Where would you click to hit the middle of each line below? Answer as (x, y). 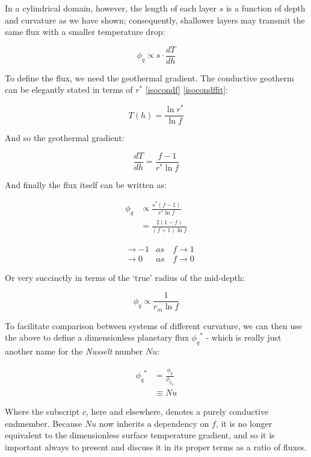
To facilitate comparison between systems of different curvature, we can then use (153, 325)
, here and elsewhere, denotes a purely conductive (177, 411)
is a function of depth (266, 8)
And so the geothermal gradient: (65, 138)
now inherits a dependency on (154, 423)
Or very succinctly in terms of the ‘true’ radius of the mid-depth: (125, 277)
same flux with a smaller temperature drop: (85, 32)
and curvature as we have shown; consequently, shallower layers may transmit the (155, 20)
